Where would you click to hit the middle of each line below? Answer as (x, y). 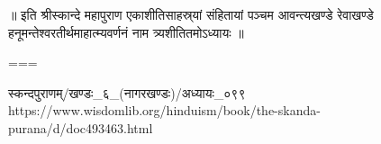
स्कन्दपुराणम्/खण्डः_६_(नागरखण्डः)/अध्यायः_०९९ (127, 92)
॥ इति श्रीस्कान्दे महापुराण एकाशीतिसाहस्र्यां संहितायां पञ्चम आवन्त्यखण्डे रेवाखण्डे (191, 14)
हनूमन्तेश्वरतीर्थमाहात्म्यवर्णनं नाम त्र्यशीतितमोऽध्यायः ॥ (126, 32)
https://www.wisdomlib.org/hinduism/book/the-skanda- (164, 110)
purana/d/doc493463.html (81, 127)
